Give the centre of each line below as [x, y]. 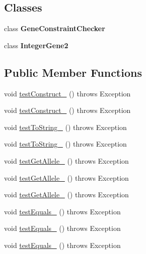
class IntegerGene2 [36, 45]
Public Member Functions [73, 72]
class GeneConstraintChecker [55, 28]
